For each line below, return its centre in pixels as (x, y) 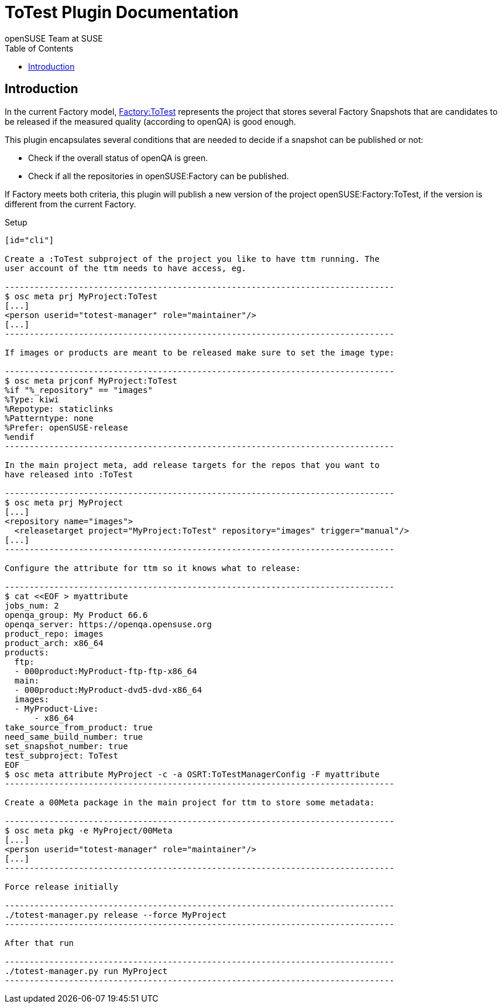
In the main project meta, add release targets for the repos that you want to (192, 465)
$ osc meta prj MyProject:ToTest (81, 296)
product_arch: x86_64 (54, 643)
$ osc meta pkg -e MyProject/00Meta (89, 830)
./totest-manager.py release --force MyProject (116, 915)
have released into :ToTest (69, 474)
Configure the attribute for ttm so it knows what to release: (153, 568)
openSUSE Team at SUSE (54, 38)
